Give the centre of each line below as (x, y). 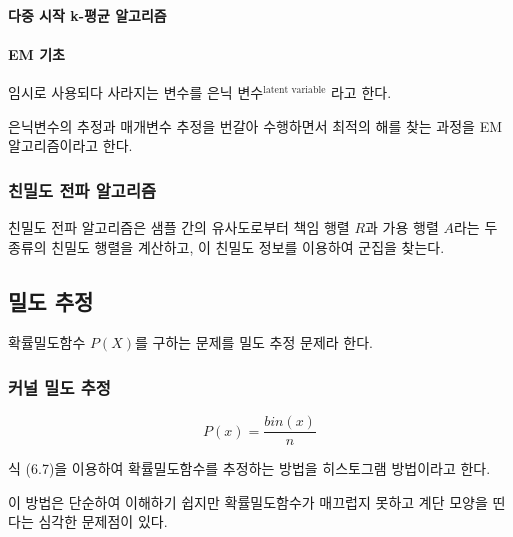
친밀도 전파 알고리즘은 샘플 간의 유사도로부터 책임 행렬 (179, 226)
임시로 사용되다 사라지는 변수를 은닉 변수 (136, 91)
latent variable (294, 89)
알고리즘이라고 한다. (70, 145)
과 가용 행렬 (402, 226)
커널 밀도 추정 (59, 386)
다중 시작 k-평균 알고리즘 (87, 14)
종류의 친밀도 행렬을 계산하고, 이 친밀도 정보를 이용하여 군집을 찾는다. (226, 246)
